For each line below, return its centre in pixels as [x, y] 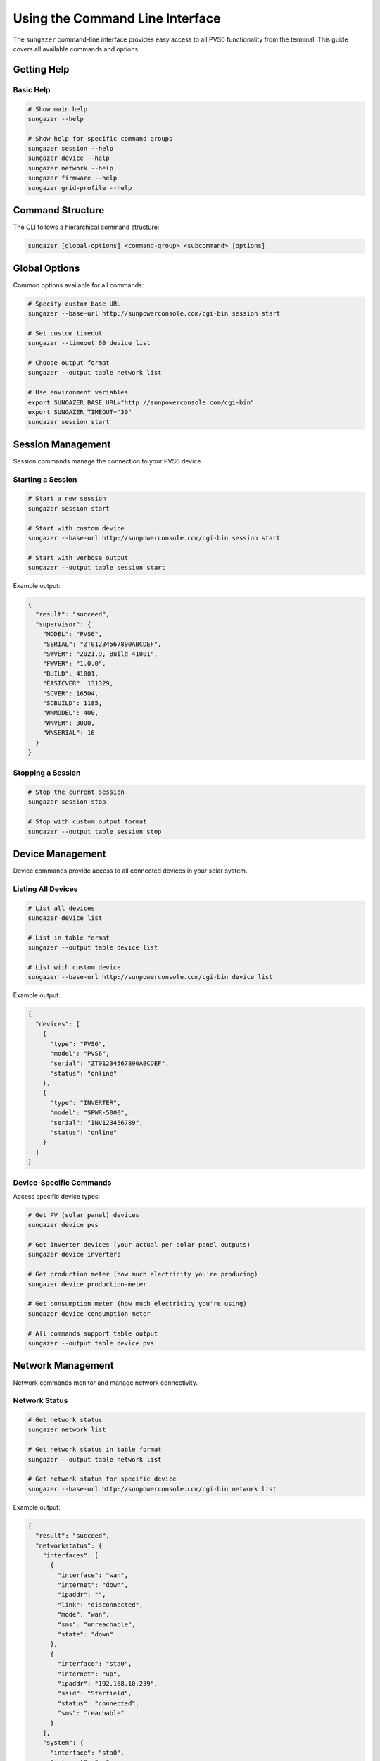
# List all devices [61, 908]
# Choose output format [69, 362]
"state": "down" [85, 1635]
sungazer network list [67, 1430]
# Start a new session [67, 499]
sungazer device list [65, 918]
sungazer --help [56, 119]
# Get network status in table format [95, 1450]
